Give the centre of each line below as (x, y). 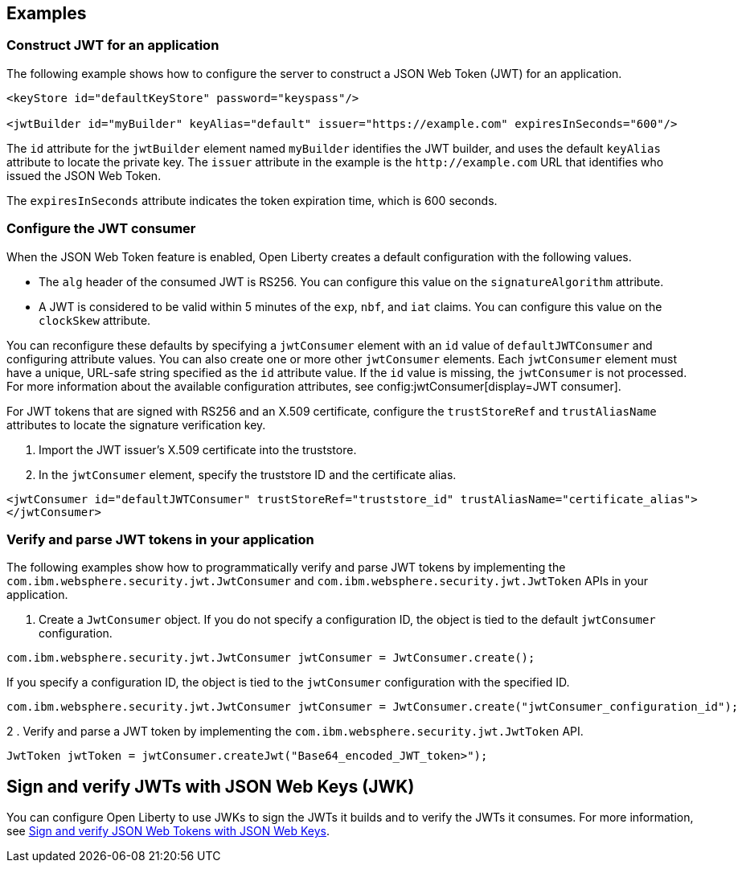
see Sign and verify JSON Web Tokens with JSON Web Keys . (168, 831)
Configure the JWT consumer (101, 229)
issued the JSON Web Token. (84, 175)
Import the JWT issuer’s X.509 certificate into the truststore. (198, 449)
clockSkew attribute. (95, 320)
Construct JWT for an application (113, 45)
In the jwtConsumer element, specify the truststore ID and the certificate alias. (248, 474)
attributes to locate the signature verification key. (136, 424)
